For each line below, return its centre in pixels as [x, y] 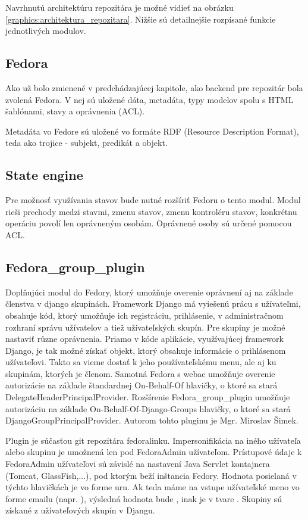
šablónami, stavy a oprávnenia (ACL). [75, 111]
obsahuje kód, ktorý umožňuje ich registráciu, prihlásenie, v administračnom [144, 315]
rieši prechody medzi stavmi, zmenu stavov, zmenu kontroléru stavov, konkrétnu [151, 211]
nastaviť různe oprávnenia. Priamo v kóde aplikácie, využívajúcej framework [144, 339]
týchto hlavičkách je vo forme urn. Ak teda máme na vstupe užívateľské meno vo [153, 487]
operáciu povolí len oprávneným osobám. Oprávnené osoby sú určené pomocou [149, 223]
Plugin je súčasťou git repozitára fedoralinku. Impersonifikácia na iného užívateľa [153, 440]
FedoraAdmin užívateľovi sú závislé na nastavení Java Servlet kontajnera [138, 464]
